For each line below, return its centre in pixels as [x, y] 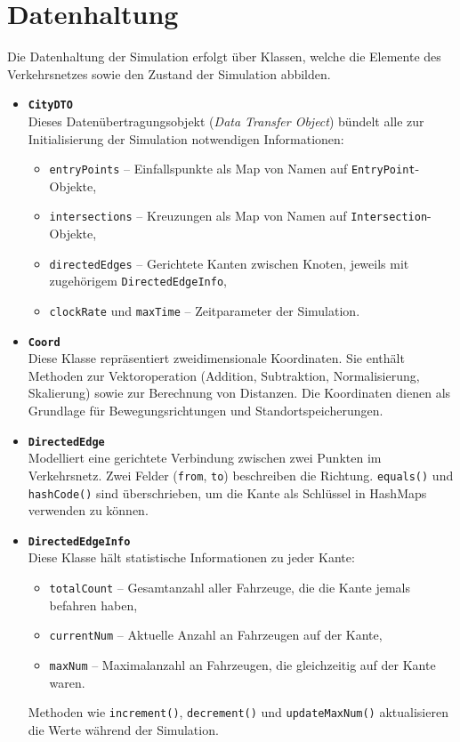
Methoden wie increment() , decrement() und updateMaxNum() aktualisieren [238, 712]
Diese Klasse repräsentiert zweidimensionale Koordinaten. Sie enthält [216, 358]
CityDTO [50, 105]
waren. [67, 682]
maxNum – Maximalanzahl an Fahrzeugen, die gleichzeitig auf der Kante [242, 664]
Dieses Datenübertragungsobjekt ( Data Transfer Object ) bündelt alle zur [226, 121]
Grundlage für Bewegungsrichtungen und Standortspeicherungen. [206, 411]
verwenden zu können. [88, 510]
